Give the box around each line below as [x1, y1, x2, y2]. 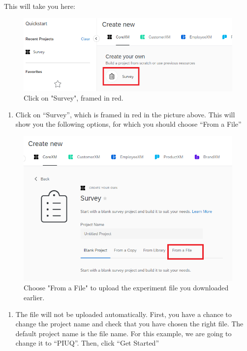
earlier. [24, 292, 45, 302]
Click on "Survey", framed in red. [24, 93, 123, 103]
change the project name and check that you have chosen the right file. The [15, 318, 244, 329]
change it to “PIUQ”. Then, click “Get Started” [15, 338, 159, 348]
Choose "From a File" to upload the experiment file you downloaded [24, 282, 229, 293]
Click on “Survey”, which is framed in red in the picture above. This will [15, 109, 235, 119]
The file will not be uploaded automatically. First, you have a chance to [15, 309, 232, 319]
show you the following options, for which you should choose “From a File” [15, 119, 242, 129]
